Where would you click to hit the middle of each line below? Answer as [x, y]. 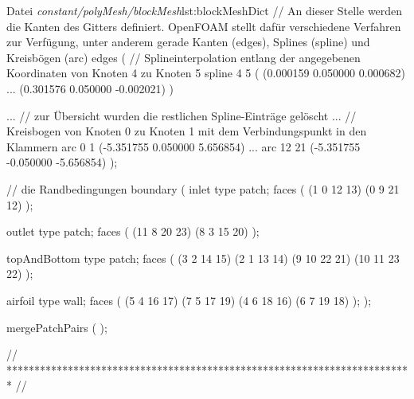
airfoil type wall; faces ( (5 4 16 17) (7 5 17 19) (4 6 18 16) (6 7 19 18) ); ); [189, 300]
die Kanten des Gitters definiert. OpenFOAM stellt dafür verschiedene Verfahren [204, 26]
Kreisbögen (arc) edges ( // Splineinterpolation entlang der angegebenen [184, 57]
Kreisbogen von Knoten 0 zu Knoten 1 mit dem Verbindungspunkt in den [187, 131]
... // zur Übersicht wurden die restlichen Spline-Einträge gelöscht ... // [182, 115]
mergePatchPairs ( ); [57, 327]
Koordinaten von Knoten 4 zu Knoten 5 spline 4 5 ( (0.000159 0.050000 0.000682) [206, 73]
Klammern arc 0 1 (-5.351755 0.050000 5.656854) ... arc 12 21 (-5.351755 [184, 146]
